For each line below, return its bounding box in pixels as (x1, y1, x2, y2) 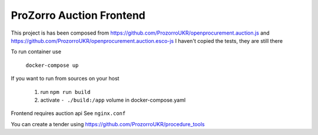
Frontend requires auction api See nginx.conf (11, 110, 126, 117)
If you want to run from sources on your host (11, 75, 120, 82)
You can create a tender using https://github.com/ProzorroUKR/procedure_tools (11, 120, 205, 127)
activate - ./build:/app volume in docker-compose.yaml (40, 96, 185, 103)
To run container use (11, 48, 62, 55)
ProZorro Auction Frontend (11, 9, 145, 22)
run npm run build (40, 88, 91, 95)
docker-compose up (25, 62, 79, 69)
